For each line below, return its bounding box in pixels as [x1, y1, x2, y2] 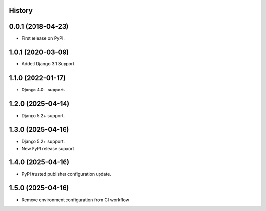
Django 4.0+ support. [21, 87, 65, 93]
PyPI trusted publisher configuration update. [21, 171, 112, 177]
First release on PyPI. [21, 35, 65, 41]
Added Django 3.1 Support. [21, 61, 76, 67]
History [9, 6, 33, 15]
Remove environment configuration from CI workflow [21, 197, 129, 203]
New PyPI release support [21, 145, 74, 151]
